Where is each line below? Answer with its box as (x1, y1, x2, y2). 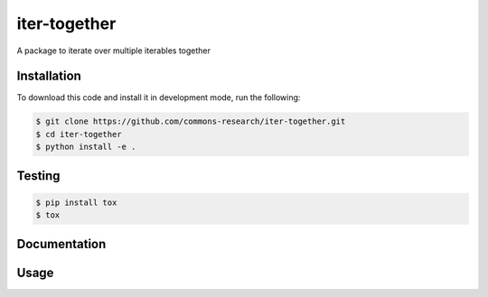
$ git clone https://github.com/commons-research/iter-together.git (35, 116, 346, 126)
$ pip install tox (35, 197, 117, 208)
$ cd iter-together (35, 129, 122, 139)
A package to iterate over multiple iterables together (16, 45, 211, 56)
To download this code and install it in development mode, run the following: (16, 92, 301, 103)
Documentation (16, 236, 107, 252)
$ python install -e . (35, 142, 136, 153)
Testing (16, 168, 61, 183)
